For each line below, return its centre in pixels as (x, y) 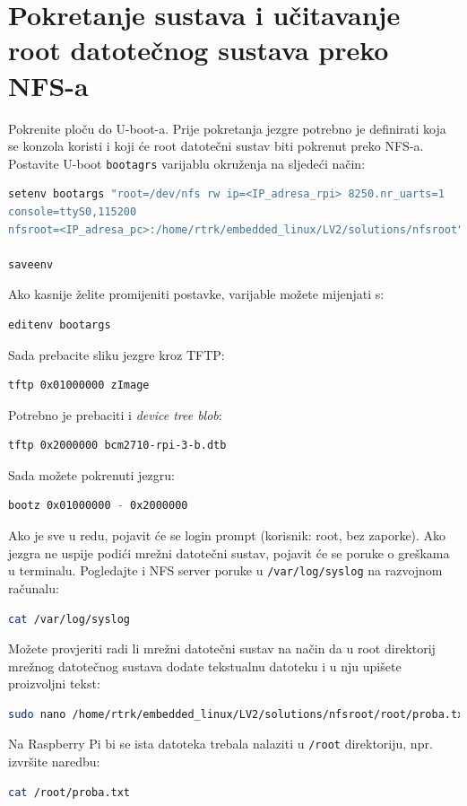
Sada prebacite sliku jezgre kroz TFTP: (117, 354)
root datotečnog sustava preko (199, 50)
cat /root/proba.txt (69, 792)
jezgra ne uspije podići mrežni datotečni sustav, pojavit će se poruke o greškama (229, 552)
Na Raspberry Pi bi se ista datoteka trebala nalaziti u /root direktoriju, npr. (221, 744)
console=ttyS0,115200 (73, 211)
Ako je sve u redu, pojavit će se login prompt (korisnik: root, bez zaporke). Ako (227, 535)
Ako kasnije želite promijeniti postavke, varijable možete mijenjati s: (196, 294)
